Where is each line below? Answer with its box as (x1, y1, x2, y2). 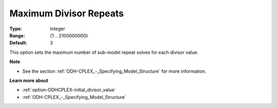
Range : (9, 32, 25, 38)
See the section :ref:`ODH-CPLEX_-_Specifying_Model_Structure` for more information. (22, 68, 206, 74)
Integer (50, 26, 65, 32)
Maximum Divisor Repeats (9, 8, 124, 19)
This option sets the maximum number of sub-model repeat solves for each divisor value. (9, 49, 199, 55)
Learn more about (9, 77, 49, 83)
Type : (9, 26, 23, 32)
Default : (9, 40, 28, 46)
